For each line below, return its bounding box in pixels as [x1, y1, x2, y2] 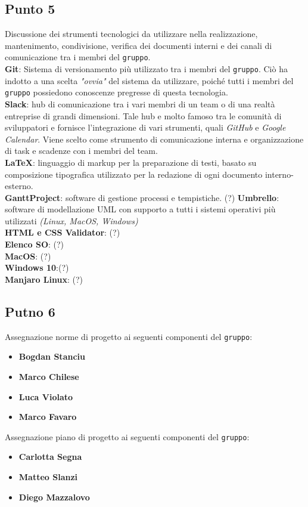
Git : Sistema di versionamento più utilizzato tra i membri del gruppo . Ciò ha [5, 63, 288, 75]
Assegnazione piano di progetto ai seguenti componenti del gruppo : [5, 430, 250, 443]
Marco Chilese [18, 370, 79, 382]
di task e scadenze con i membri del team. [5, 144, 158, 157]
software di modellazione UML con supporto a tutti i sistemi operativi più [5, 203, 276, 215]
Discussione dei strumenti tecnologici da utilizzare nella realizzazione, [5, 27, 258, 40]
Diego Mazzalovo [18, 490, 90, 503]
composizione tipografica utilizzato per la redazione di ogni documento [5, 168, 263, 180]
